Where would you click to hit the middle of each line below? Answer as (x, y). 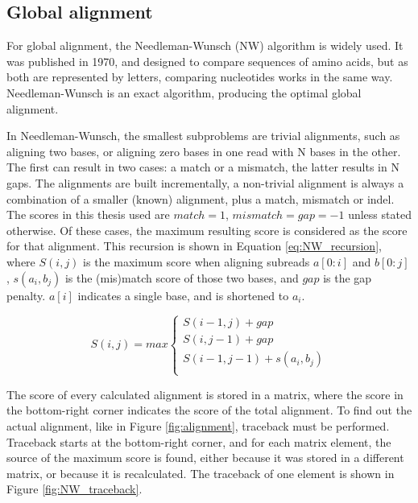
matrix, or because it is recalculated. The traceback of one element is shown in (201, 473)
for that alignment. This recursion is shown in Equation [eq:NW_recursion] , (194, 246)
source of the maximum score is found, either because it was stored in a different (205, 458)
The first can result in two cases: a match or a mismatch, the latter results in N (203, 167)
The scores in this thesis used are (88, 214)
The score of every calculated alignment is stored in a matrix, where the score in (205, 394)
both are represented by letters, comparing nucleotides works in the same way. (200, 77)
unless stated (380, 214)
